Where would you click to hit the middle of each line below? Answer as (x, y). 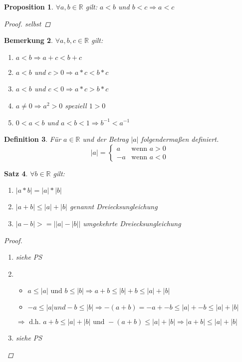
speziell (76, 105)
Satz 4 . (16, 173)
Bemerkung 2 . (29, 40)
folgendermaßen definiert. (180, 139)
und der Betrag (106, 139)
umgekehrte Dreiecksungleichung (132, 223)
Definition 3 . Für (33, 139)
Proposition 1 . (29, 6)
